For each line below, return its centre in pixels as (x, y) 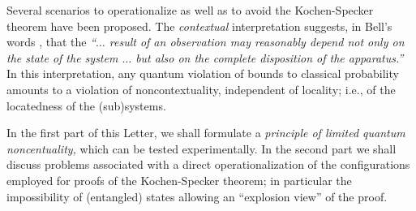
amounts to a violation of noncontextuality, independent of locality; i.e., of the (201, 89)
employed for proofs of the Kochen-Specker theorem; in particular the (179, 180)
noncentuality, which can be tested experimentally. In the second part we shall (202, 148)
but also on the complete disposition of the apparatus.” (270, 57)
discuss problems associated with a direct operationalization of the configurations (208, 164)
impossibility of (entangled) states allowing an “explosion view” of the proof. (197, 196)
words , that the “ (51, 42)
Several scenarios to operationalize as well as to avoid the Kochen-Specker (190, 10)
